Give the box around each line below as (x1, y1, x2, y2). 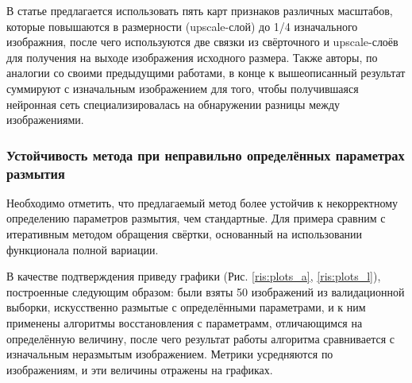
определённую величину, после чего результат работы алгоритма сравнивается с (6, 330, 395, 346)
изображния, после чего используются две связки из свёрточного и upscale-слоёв (6, 33, 399, 50)
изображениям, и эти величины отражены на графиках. (6, 361, 273, 377)
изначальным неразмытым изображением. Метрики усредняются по (6, 346, 333, 362)
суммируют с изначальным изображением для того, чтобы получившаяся (6, 79, 359, 96)
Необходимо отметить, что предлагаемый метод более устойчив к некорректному (6, 194, 399, 211)
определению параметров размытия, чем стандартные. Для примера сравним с (6, 210, 386, 226)
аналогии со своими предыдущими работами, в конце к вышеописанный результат (6, 64, 406, 81)
